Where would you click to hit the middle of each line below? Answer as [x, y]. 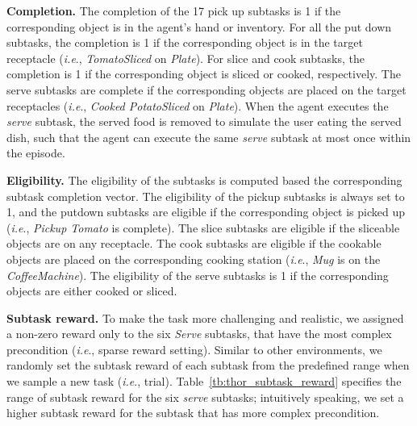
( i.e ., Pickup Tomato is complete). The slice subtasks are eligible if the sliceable [203, 227]
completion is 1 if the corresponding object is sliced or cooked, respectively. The [204, 74]
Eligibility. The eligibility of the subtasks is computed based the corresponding [204, 180]
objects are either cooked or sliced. [92, 291]
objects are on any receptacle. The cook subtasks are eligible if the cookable [194, 243]
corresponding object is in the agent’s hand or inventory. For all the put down [199, 26]
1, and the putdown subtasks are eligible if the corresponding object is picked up [206, 212]
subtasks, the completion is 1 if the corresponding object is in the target [185, 42]
